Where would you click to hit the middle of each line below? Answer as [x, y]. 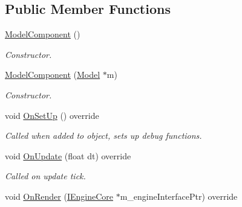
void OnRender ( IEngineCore [59, 196]
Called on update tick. [45, 176]
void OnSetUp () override [52, 115]
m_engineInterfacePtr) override [179, 196]
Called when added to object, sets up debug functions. [103, 135]
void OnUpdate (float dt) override [68, 155]
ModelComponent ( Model [53, 75]
